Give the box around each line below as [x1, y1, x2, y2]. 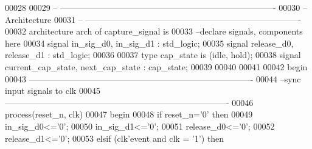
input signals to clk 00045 [5, 84, 100, 97]
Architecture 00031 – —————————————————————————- [5, 13, 301, 25]
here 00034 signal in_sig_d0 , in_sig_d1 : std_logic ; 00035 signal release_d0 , [5, 36, 294, 49]
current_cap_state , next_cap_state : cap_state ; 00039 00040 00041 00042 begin [5, 60, 308, 73]
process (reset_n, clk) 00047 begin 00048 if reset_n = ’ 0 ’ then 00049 [5, 108, 253, 121]
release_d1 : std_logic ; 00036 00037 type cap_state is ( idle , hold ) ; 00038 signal [5, 48, 301, 61]
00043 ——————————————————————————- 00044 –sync [5, 72, 301, 85]
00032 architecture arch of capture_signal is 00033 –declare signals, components [5, 25, 303, 38]
